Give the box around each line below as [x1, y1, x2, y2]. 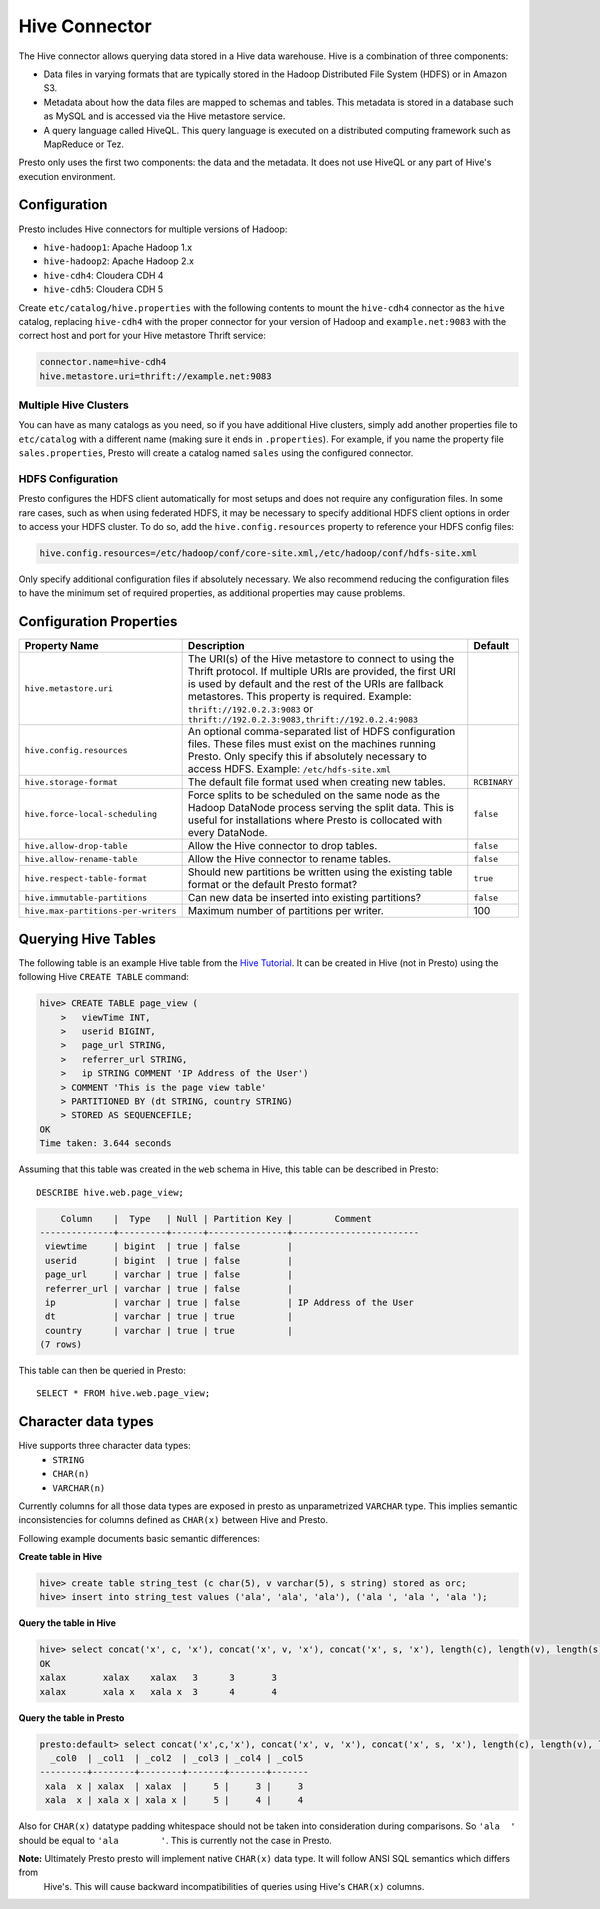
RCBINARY [473, 776, 514, 787]
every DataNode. [187, 826, 268, 840]
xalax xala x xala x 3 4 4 [39, 1686, 277, 1697]
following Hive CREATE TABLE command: [18, 971, 189, 983]
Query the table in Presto [18, 1711, 125, 1724]
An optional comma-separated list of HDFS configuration [187, 725, 456, 739]
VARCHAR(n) [52, 1482, 106, 1494]
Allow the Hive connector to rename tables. [187, 852, 392, 866]
